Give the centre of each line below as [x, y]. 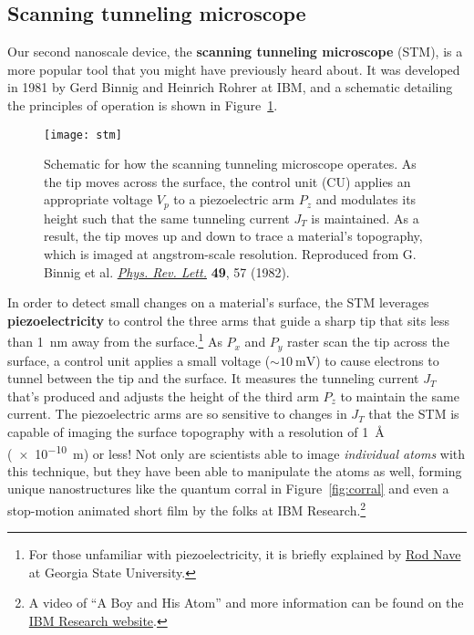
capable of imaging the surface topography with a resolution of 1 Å [196, 431]
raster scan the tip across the [368, 342]
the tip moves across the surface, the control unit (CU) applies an [227, 181]
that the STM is [414, 414]
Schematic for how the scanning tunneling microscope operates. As [230, 164]
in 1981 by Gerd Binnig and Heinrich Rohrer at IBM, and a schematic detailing [230, 87]
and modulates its [366, 199]
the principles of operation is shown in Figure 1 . [143, 104]
